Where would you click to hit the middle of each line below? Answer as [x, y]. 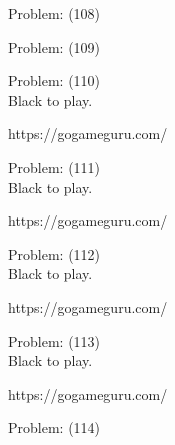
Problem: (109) [54, 46]
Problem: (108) [54, 13]
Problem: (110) [54, 80]
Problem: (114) [54, 427]
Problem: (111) [54, 166]
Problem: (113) [54, 340]
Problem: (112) [54, 253]
